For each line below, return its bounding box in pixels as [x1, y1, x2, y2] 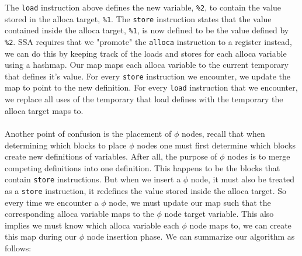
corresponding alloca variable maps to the [5, 207, 154, 220]
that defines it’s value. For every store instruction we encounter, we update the [5, 70, 291, 82]
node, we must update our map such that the [109, 196, 271, 208]
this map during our [5, 230, 77, 243]
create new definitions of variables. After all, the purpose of [5, 150, 217, 162]
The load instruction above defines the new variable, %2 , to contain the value [5, 1, 281, 13]
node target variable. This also [164, 207, 274, 220]
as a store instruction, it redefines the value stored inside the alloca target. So [5, 184, 286, 196]
